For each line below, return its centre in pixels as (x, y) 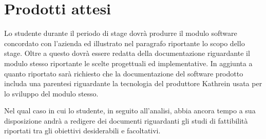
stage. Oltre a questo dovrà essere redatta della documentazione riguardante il (127, 53)
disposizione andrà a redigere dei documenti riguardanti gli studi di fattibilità (126, 120)
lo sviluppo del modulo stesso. (51, 93)
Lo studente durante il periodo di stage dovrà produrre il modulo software (121, 33)
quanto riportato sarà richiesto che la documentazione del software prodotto (124, 73)
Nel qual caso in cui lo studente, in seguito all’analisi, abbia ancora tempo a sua (130, 111)
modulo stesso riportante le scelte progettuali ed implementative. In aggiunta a (128, 63)
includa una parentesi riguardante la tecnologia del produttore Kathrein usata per (133, 83)
